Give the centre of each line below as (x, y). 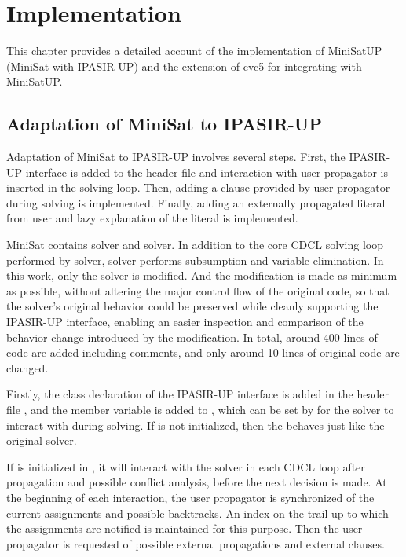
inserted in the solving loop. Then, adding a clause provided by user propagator (198, 187)
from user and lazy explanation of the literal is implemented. (152, 218)
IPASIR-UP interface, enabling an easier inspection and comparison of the (185, 322)
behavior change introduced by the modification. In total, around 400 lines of (192, 337)
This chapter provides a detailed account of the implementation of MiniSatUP (194, 51)
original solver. (42, 440)
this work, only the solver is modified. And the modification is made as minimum (202, 275)
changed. (27, 367)
